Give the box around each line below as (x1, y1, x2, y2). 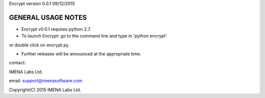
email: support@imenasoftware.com (9, 78, 83, 84)
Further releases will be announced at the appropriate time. (21, 51, 141, 57)
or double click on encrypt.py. (9, 42, 70, 48)
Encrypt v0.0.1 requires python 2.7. (21, 26, 91, 32)
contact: (9, 60, 26, 66)
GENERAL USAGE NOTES (9, 13, 87, 21)
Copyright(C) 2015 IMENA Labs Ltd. (9, 87, 81, 93)
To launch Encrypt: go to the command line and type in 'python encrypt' (21, 33, 167, 39)
